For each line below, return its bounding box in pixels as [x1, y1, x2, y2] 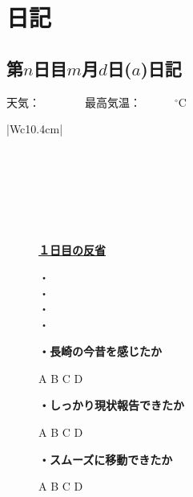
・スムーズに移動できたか [38, 450, 173, 467]
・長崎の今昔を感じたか [38, 343, 162, 360]
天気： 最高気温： [6, 93, 141, 110]
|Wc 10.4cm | [6, 120, 63, 137]
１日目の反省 [38, 242, 106, 259]
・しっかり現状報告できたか [38, 397, 184, 413]
